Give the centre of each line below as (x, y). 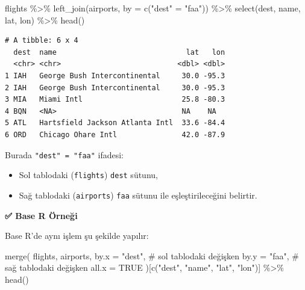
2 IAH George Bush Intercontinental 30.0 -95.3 (115, 88)
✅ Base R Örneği (41, 215)
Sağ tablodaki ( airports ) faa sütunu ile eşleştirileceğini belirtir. (138, 195)
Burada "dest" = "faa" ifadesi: (64, 154)
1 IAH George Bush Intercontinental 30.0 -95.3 (115, 76)
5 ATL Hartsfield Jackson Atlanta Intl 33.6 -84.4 (115, 123)
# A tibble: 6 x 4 (42, 41)
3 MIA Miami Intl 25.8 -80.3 (115, 100)
